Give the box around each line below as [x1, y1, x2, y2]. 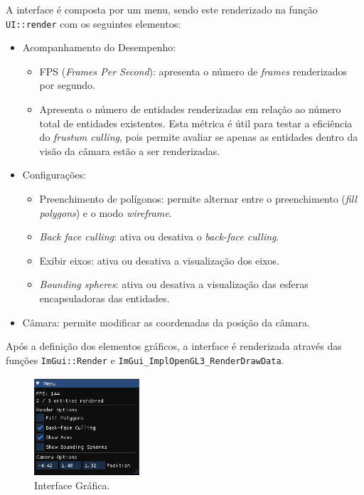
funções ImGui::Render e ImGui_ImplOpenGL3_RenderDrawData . [6, 352, 284, 367]
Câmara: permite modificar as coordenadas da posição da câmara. [22, 314, 310, 329]
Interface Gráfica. [34, 477, 110, 492]
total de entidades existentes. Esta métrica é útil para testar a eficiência [39, 115, 353, 130]
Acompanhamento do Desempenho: [22, 40, 176, 55]
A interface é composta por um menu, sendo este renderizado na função [6, 2, 318, 16]
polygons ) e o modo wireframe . [39, 205, 172, 220]
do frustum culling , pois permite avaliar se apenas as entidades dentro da [39, 129, 358, 144]
